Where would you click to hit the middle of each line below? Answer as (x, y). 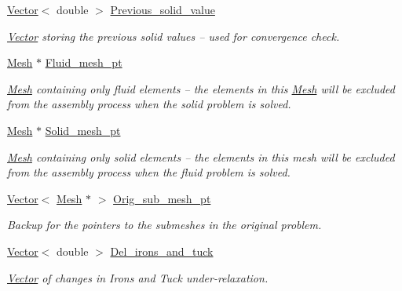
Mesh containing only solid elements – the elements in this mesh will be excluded (201, 156)
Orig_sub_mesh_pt (162, 198)
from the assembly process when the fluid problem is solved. (149, 172)
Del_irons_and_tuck (162, 251)
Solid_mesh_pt (83, 130)
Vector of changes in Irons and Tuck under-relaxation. (138, 277)
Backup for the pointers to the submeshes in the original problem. (164, 225)
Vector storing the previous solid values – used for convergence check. (174, 36)
